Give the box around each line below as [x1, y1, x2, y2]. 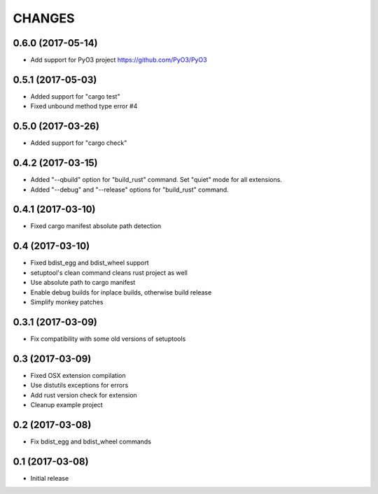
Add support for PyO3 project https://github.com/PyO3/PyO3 [30, 56, 207, 64]
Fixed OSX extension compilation [30, 371, 126, 379]
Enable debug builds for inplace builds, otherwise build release [30, 288, 212, 297]
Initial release [30, 474, 69, 482]
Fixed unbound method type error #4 [30, 102, 138, 111]
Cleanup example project [30, 400, 103, 409]
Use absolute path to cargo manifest [30, 278, 136, 287]
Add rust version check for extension [30, 390, 138, 399]
